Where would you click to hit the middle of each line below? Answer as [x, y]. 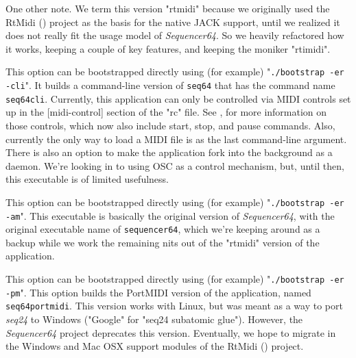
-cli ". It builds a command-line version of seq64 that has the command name [170, 85]
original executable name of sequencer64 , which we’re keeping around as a [163, 229]
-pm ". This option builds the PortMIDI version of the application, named [158, 292]
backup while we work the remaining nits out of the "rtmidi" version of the [163, 242]
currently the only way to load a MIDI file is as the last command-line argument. [176, 139]
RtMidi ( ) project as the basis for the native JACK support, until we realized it [173, 22]
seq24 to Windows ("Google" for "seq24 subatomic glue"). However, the [154, 319]
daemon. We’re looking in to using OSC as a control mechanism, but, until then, [175, 165]
